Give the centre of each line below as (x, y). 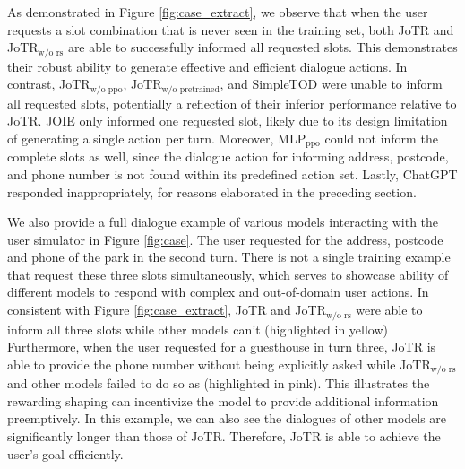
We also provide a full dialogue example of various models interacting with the (223, 222)
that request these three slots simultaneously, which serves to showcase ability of (228, 274)
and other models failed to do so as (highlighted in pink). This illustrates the (219, 383)
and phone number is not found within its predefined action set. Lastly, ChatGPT (232, 174)
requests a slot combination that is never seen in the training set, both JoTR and (231, 29)
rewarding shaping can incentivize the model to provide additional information (223, 400)
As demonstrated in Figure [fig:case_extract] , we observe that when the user (218, 12)
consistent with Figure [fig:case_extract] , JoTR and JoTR (167, 310)
